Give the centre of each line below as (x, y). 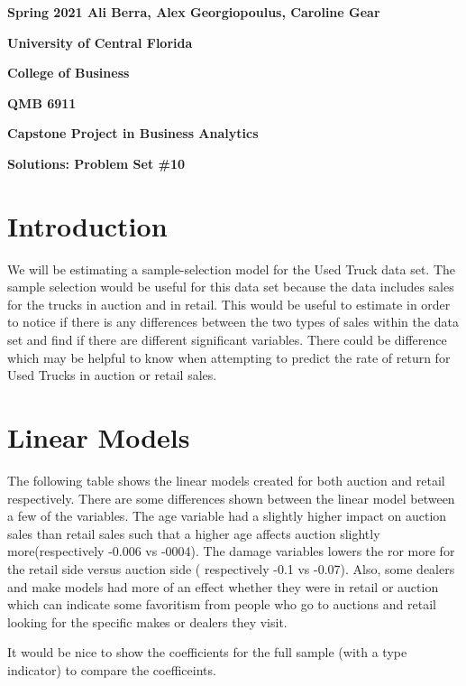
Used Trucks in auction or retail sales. (112, 375)
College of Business (69, 73)
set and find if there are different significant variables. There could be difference (227, 340)
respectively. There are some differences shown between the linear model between (231, 498)
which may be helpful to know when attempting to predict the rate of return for (229, 357)
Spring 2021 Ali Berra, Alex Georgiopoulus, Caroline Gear (194, 12)
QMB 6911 (42, 102)
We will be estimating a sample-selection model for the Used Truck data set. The (232, 269)
